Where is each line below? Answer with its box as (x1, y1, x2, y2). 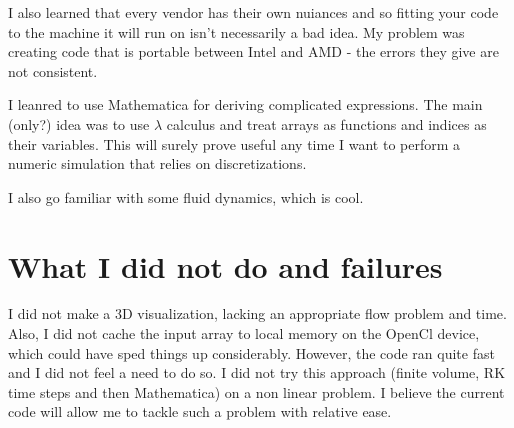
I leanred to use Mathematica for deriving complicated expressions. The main (8, 94, 483, 115)
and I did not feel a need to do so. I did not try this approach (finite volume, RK (8, 362, 506, 383)
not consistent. (8, 60, 98, 81)
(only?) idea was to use (8, 113, 150, 134)
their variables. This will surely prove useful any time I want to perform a (8, 133, 461, 154)
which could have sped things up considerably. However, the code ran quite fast (8, 342, 495, 363)
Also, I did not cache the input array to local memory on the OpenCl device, (8, 323, 480, 344)
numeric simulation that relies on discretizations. (8, 153, 307, 174)
